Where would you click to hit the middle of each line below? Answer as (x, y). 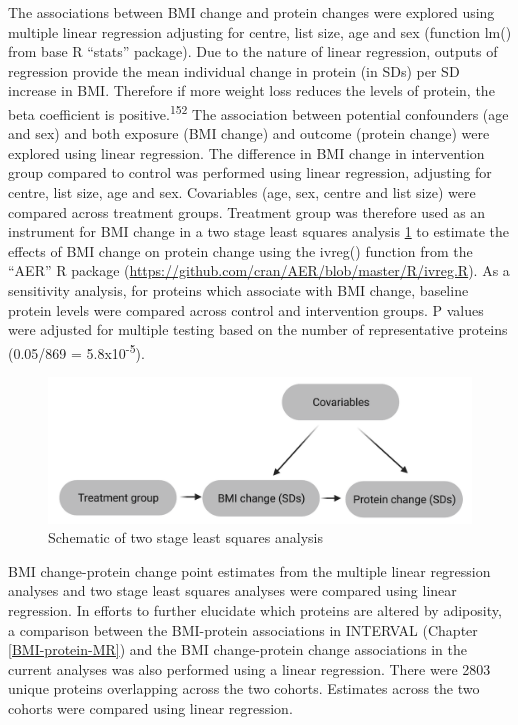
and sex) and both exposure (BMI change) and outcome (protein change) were (249, 133)
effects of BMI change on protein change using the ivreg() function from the (240, 250)
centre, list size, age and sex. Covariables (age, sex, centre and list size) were (242, 192)
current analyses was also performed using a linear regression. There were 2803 (249, 668)
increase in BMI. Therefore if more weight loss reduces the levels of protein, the (251, 90)
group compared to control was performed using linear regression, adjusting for (250, 172)
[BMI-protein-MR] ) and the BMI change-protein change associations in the (238, 649)
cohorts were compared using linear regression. (150, 707)
